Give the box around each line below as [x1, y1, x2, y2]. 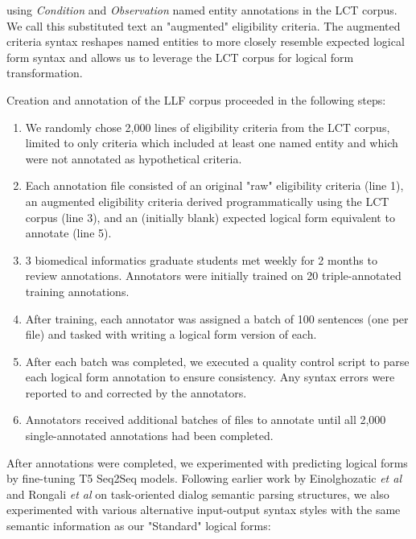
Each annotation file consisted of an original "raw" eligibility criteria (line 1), [25, 177, 404, 194]
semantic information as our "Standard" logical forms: [6, 517, 271, 534]
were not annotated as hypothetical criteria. [25, 150, 242, 167]
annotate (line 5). [25, 224, 112, 241]
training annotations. [25, 282, 130, 299]
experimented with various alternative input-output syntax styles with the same [6, 501, 401, 518]
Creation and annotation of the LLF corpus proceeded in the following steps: [6, 91, 386, 108]
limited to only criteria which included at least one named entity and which [25, 134, 398, 151]
